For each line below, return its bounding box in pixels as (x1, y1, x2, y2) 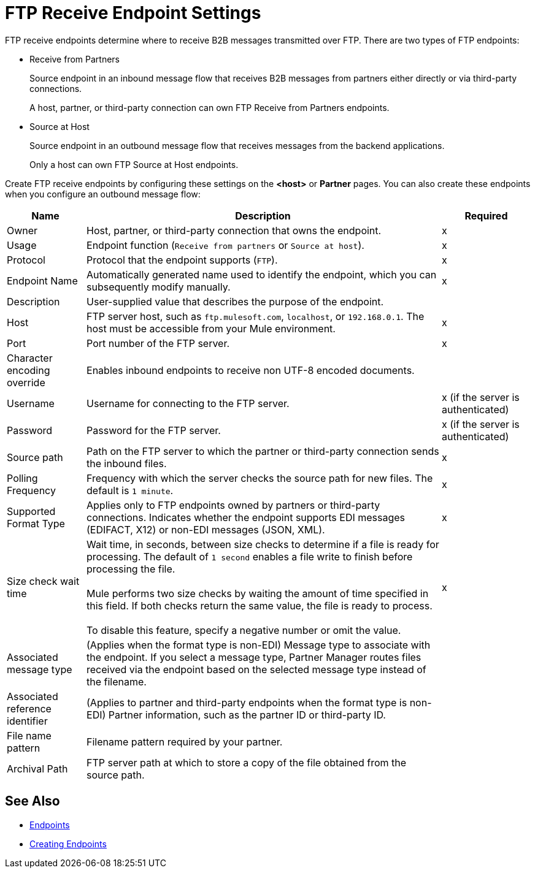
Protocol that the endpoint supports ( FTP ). (87, 253, 278, 266)
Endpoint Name (7, 274, 78, 287)
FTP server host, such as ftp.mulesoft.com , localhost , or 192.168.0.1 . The (87, 310, 425, 322)
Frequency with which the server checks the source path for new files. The (87, 471, 433, 484)
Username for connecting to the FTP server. (87, 397, 290, 410)
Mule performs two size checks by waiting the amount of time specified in (87, 587, 429, 600)
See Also (5, 793, 60, 809)
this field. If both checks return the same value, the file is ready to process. (87, 599, 433, 612)
